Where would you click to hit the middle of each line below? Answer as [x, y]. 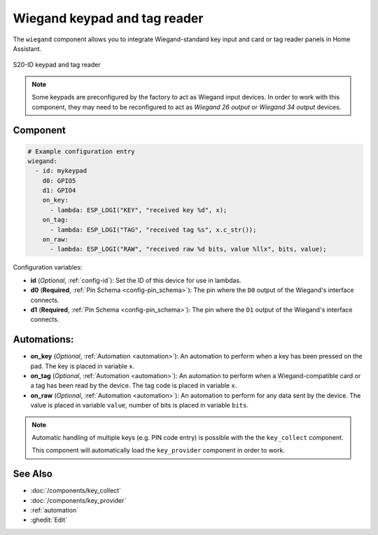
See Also [33, 474]
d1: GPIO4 [59, 190]
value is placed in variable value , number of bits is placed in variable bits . [139, 405]
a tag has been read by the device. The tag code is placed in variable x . [134, 386]
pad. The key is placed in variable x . [83, 366]
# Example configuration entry [82, 151]
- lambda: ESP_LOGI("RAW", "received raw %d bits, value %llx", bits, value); [188, 249]
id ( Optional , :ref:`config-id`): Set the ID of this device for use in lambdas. [136, 280]
